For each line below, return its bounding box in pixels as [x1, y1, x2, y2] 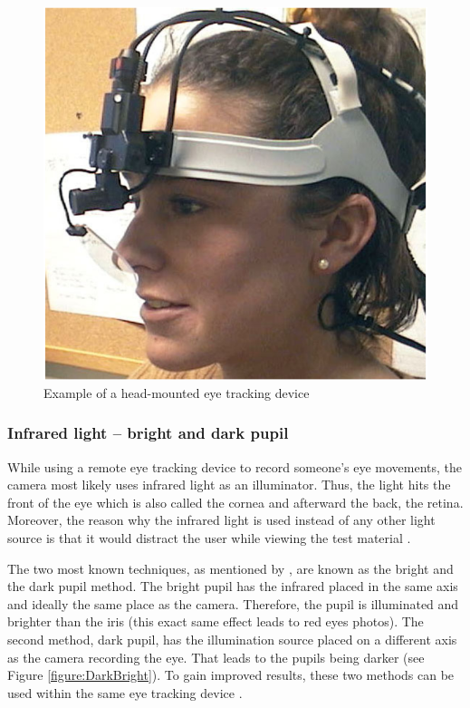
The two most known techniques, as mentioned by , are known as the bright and [7, 558, 454, 577]
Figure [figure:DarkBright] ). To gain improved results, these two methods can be [7, 665, 455, 684]
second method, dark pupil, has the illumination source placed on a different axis [7, 629, 457, 648]
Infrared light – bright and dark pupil [7, 422, 289, 444]
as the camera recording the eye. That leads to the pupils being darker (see [7, 647, 425, 666]
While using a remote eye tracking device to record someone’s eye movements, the [7, 457, 463, 476]
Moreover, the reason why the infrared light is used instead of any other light [7, 510, 436, 529]
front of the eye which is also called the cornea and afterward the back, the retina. [7, 492, 464, 511]
